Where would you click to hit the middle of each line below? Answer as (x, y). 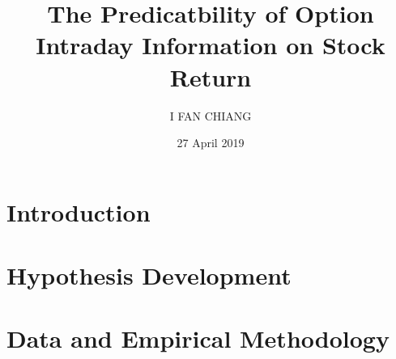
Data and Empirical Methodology (198, 338)
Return (211, 76)
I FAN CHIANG (211, 115)
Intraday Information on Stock (211, 45)
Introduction (79, 211)
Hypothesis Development (149, 275)
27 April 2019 (211, 143)
